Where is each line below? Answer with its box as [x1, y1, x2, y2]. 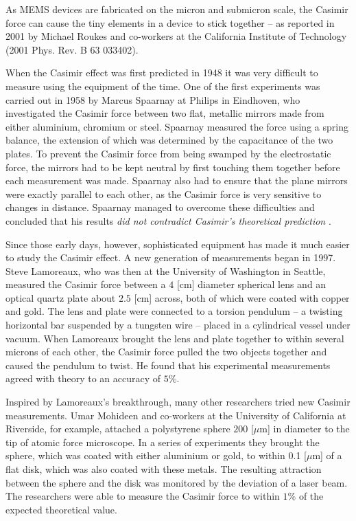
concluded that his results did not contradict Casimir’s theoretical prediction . [5, 213, 331, 228]
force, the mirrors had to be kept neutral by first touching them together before [5, 159, 340, 174]
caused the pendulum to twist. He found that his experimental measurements [5, 357, 331, 372]
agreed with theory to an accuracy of [5, 371, 161, 386]
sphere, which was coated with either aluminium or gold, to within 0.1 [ [5, 448, 307, 463]
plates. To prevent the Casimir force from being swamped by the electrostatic [5, 146, 331, 160]
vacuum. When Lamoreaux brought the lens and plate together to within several [5, 331, 344, 345]
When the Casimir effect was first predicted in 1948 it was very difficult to [5, 65, 318, 80]
